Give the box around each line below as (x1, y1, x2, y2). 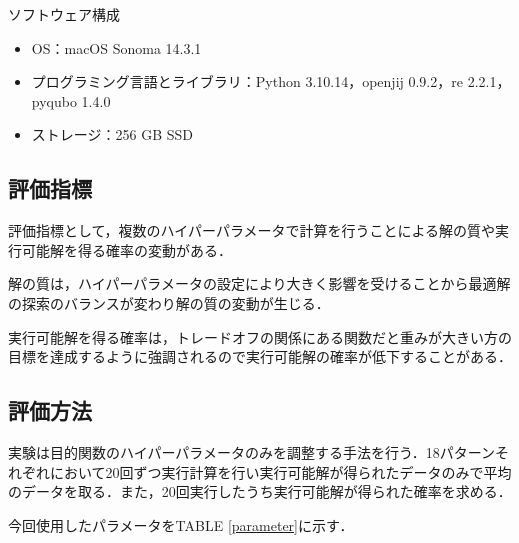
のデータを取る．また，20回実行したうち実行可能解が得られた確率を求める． (8, 481, 512, 502)
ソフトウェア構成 (8, 4, 120, 24)
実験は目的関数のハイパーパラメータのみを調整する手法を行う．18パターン (8, 441, 496, 462)
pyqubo (31, 90, 77, 111)
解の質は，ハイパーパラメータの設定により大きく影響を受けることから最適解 (8, 273, 511, 294)
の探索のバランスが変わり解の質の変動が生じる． (8, 292, 330, 313)
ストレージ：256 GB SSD (31, 124, 194, 145)
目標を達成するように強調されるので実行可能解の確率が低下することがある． (8, 346, 512, 367)
